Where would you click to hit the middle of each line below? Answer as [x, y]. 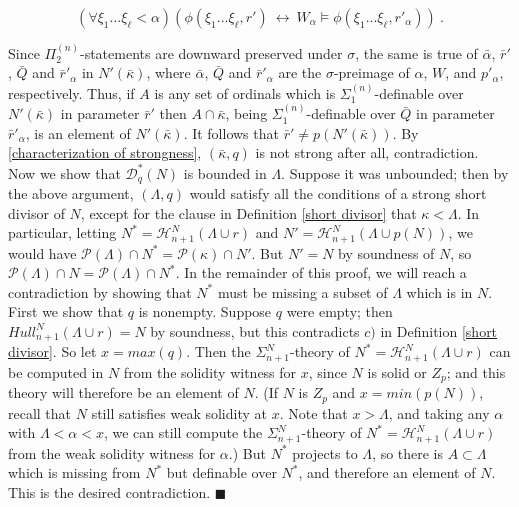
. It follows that [231, 132]
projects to [325, 452]
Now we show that [64, 172]
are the [300, 72]
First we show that [66, 311]
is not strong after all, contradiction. [367, 152]
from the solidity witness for [210, 371]
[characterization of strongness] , [105, 152]
